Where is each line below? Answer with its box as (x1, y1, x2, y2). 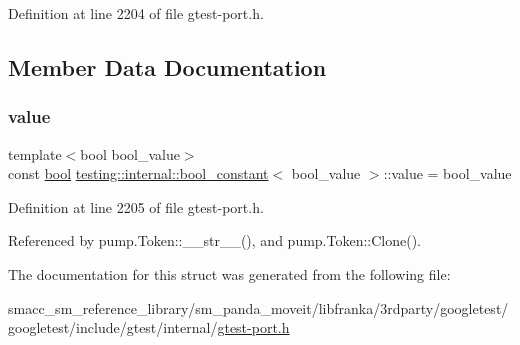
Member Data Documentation (8, 51, 327, 82)
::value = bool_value (383, 163, 512, 184)
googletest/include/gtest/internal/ (8, 317, 218, 338)
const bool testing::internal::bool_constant (8, 163, 269, 184)
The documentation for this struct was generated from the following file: (8, 263, 451, 284)
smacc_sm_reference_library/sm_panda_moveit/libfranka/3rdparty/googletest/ (8, 297, 509, 318)
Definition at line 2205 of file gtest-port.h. (8, 196, 264, 217)
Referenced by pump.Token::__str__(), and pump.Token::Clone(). (8, 230, 422, 251)
